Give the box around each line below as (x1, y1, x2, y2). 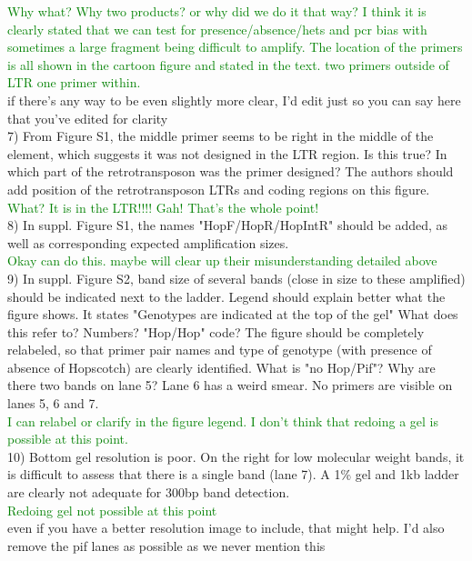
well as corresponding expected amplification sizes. (7, 233, 289, 252)
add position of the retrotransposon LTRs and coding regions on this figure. (7, 179, 430, 198)
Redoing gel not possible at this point (7, 500, 217, 519)
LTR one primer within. (7, 73, 141, 92)
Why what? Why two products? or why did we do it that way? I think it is (7, 2, 427, 20)
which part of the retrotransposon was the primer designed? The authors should (7, 162, 454, 181)
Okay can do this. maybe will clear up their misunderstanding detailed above (7, 251, 437, 270)
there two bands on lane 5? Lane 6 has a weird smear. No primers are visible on (7, 376, 453, 395)
